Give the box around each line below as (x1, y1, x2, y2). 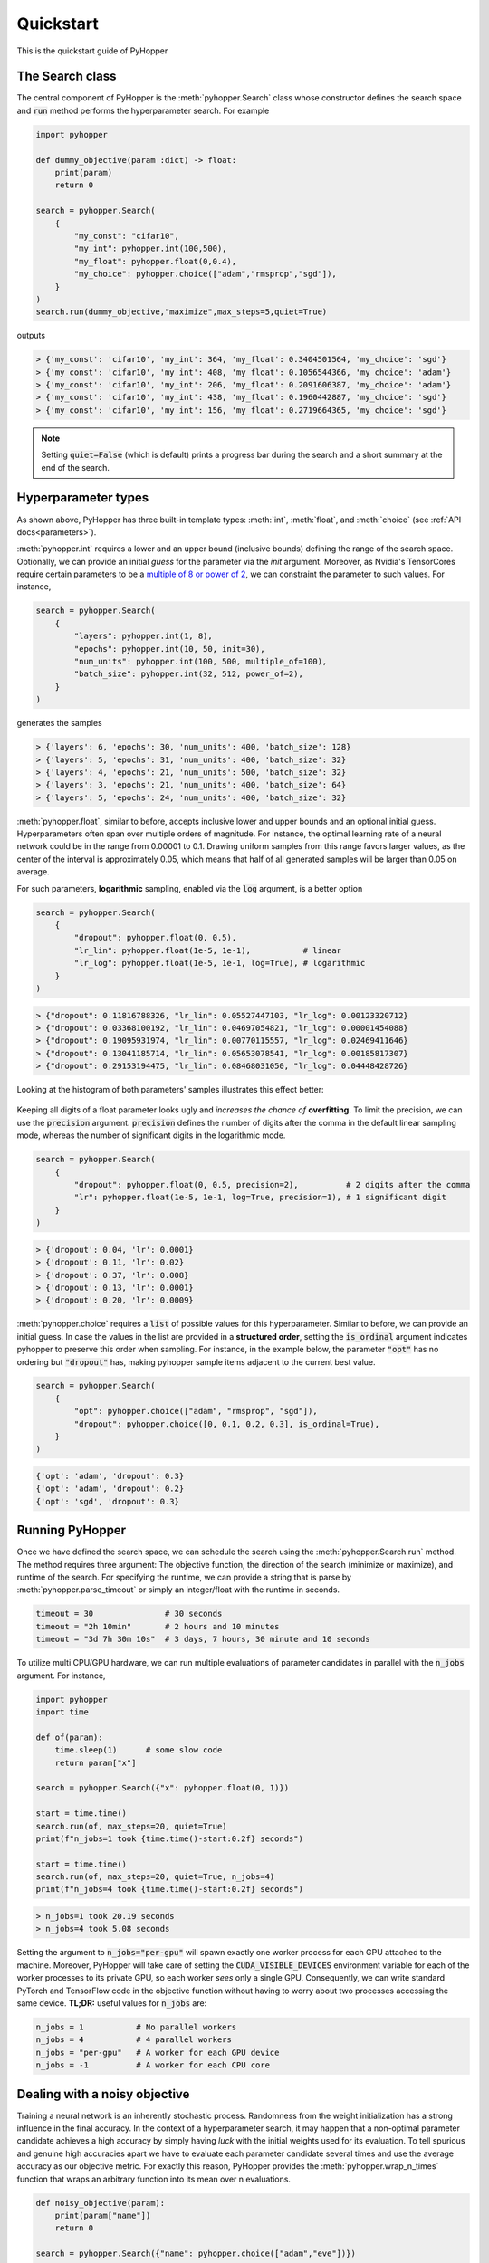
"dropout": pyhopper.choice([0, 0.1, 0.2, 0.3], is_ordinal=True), (73, 1418, 380, 1429)
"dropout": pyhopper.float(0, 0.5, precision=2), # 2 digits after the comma (73, 1179, 471, 1190)
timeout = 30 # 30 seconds (35, 1609, 223, 1619)
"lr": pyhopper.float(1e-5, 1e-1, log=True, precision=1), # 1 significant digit (73, 1192, 447, 1203)
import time (35, 1706, 90, 1717)
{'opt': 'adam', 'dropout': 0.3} (35, 1471, 185, 1482)
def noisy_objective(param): (35, 2198, 166, 2208)
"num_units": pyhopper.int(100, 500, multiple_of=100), (73, 656, 328, 666)
